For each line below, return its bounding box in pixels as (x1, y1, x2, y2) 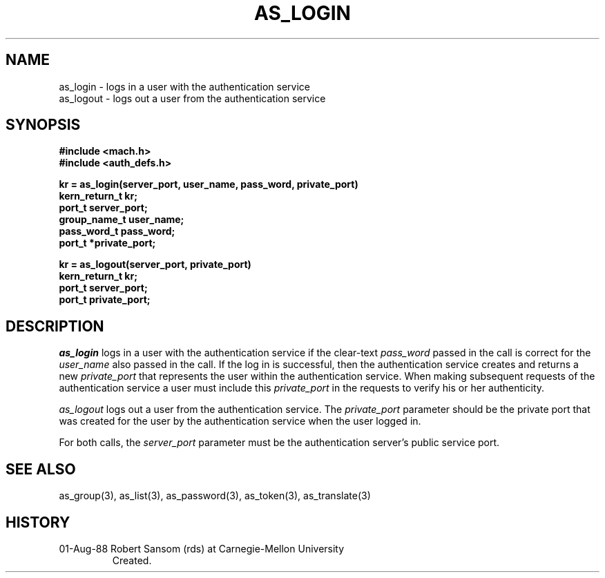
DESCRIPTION (6, 317, 104, 335)
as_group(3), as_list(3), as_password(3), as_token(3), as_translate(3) (59, 490, 371, 502)
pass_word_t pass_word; (59, 225, 175, 238)
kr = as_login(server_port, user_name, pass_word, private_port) (59, 178, 358, 191)
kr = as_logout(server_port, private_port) (59, 258, 251, 271)
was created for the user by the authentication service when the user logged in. (59, 415, 421, 427)
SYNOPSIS (6, 116, 81, 134)
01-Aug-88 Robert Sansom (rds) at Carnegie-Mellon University (59, 542, 345, 555)
